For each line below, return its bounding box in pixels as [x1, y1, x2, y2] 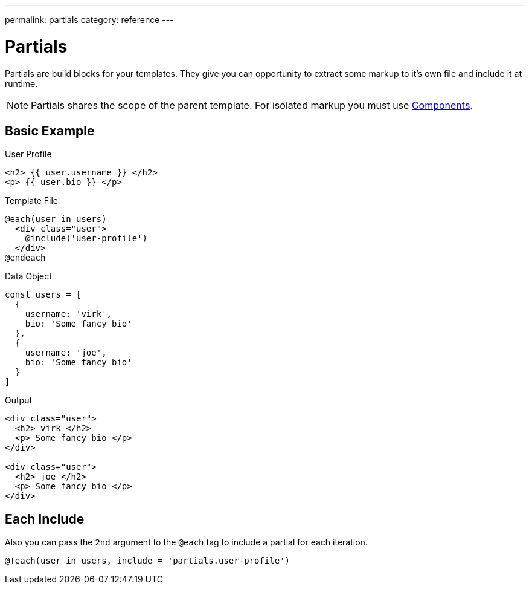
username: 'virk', [25, 309, 112, 319]
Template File [5, 195, 58, 206]
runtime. [5, 78, 38, 89]
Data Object [5, 271, 52, 282]
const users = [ [5, 290, 82, 300]
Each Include [5, 511, 85, 527]
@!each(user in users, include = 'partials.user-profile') [5, 556, 290, 566]
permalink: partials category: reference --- [5, 15, 174, 25]
